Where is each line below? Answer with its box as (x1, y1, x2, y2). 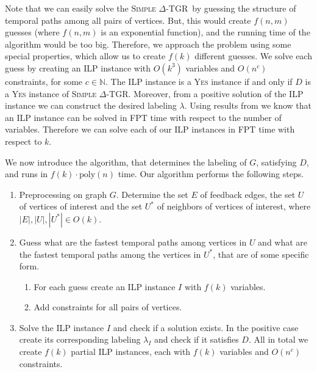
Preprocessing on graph (19, 188, 107, 200)
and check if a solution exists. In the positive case (113, 321, 299, 334)
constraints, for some (5, 75, 83, 87)
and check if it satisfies (154, 333, 239, 346)
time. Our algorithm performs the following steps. (118, 167, 304, 180)
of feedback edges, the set (200, 188, 296, 200)
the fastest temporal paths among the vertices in (19, 247, 201, 260)
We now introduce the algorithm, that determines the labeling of (5, 155, 247, 168)
